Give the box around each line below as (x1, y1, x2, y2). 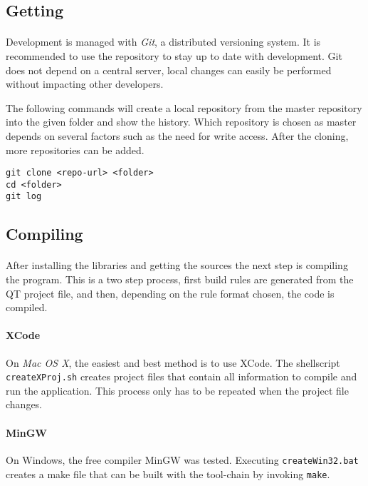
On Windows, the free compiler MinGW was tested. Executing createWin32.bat (6, 452, 359, 467)
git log (6, 191, 42, 202)
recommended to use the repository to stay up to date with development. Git (6, 48, 342, 63)
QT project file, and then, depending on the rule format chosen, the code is (6, 285, 335, 300)
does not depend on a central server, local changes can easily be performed (6, 62, 332, 77)
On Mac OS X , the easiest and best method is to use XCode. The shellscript (6, 355, 340, 370)
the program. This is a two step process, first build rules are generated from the (6, 272, 354, 287)
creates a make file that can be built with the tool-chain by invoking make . (6, 466, 330, 481)
